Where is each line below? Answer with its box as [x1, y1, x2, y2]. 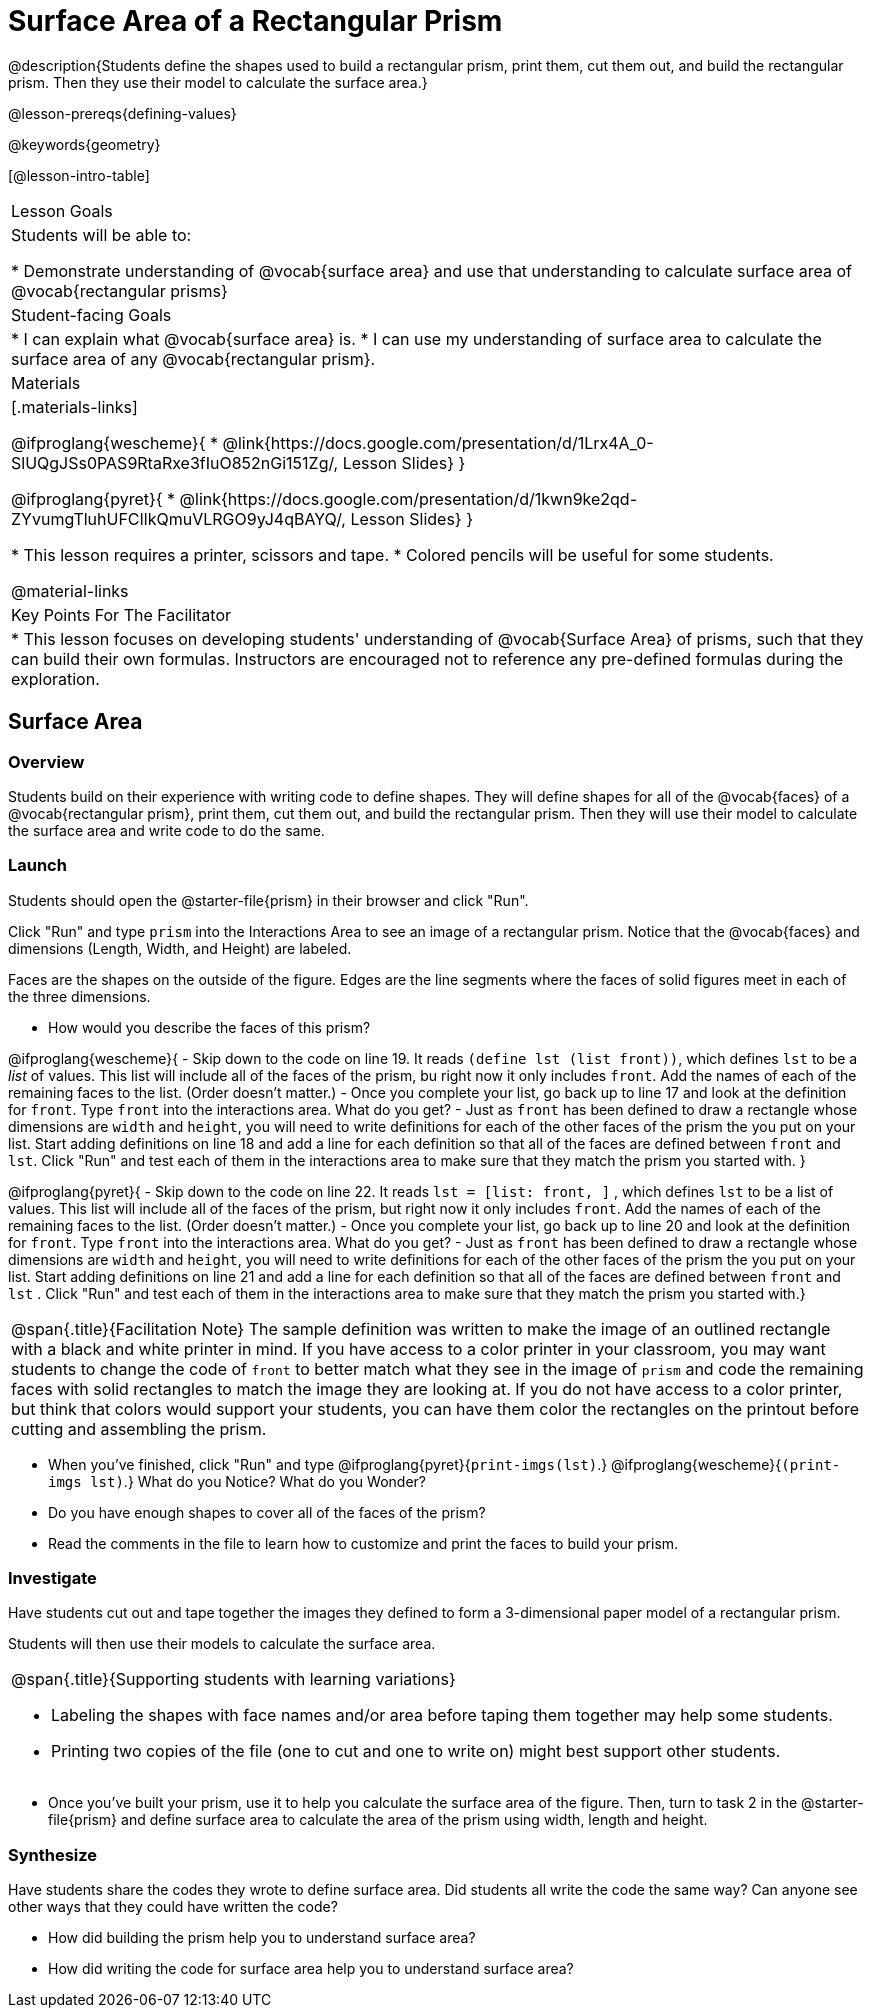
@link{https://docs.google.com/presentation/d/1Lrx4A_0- [222, 432, 654, 453]
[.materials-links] [11, 396, 138, 417]
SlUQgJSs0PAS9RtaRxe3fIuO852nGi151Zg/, [11, 452, 339, 473]
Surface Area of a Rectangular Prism [8, 4, 503, 38]
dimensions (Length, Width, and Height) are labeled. [8, 939, 352, 957]
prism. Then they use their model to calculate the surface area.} [8, 73, 428, 91]
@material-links [11, 580, 129, 601]
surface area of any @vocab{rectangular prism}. [11, 348, 376, 369]
